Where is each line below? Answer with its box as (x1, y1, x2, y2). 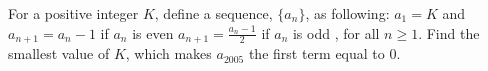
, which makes (125, 43, 212, 64)
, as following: (305, 3, 390, 23)
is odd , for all (292, 22, 380, 43)
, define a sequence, (154, 3, 273, 23)
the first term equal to (248, 43, 385, 64)
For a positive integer (8, 3, 139, 23)
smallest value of (8, 43, 110, 64)
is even (132, 22, 174, 43)
